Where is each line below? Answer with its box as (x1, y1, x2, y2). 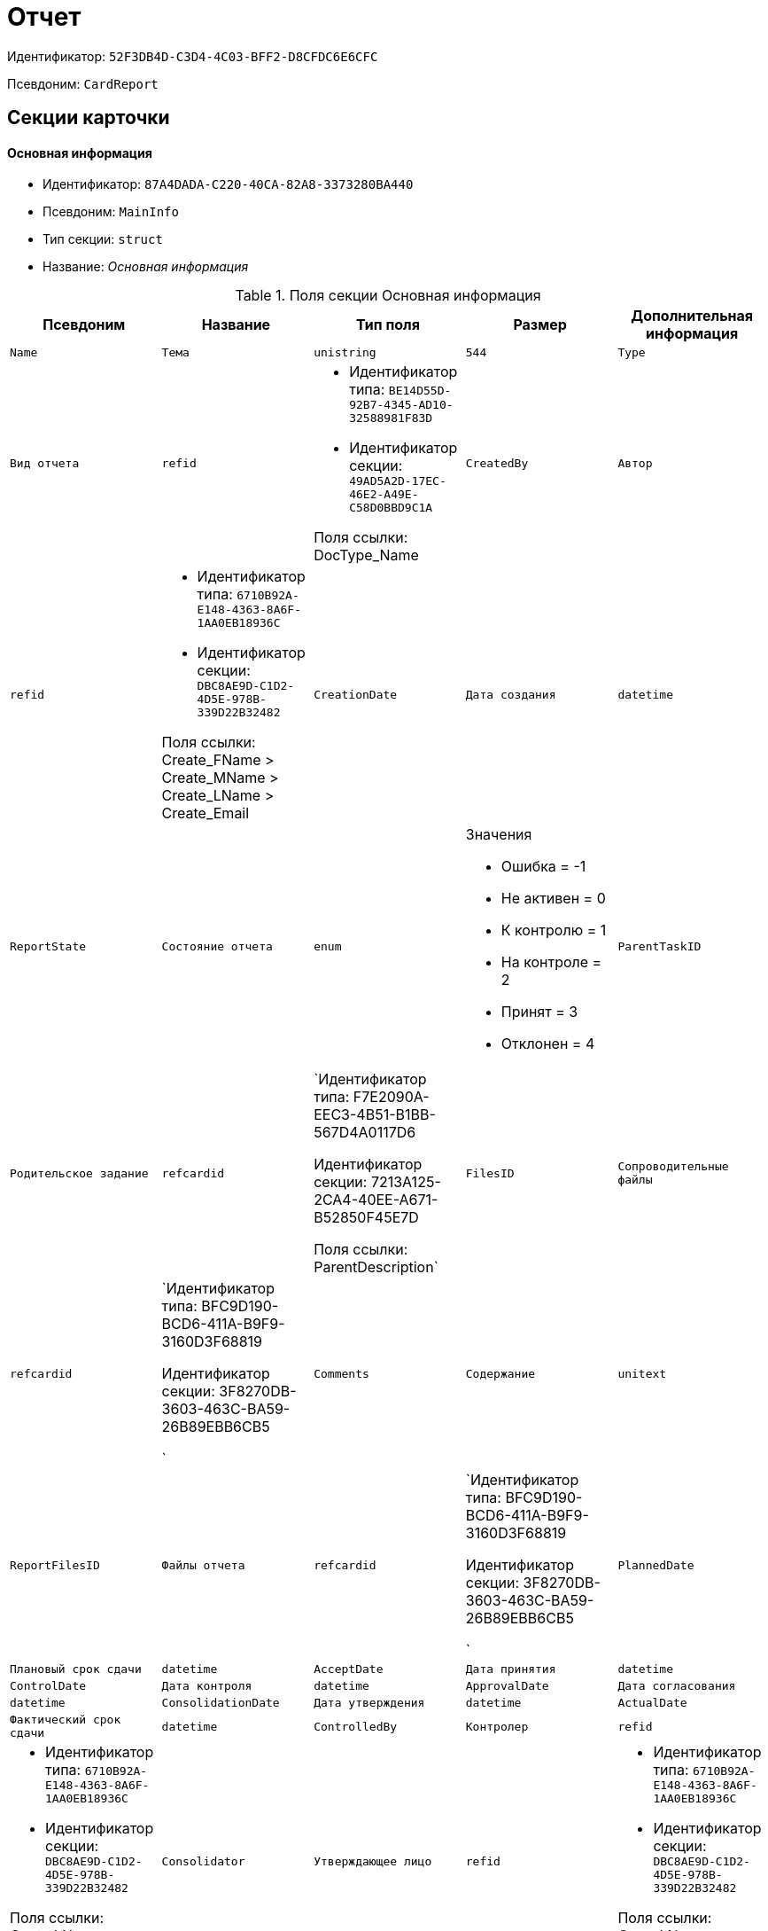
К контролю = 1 (500, 921, 607, 940)
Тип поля (356, 316, 420, 334)
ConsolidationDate (161, 1696, 280, 1710)
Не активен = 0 (500, 889, 606, 908)
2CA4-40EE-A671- (314, 1191, 438, 1209)
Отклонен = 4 (500, 1035, 595, 1053)
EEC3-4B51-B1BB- (314, 1106, 436, 1124)
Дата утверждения (314, 1696, 425, 1710)
